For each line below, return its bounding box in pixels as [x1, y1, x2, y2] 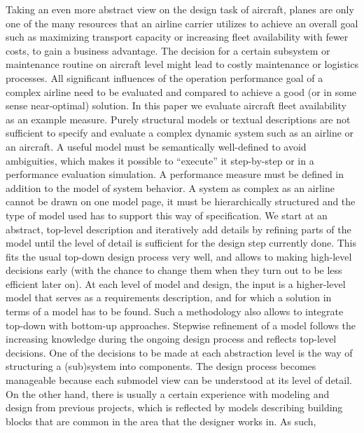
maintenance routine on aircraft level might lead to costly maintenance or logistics [6, 57, 358, 71]
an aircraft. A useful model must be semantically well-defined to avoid [6, 139, 307, 153]
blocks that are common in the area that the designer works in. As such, [6, 413, 316, 428]
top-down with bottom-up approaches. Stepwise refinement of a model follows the [6, 317, 356, 332]
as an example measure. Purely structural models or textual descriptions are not [6, 111, 351, 126]
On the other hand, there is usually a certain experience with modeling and [6, 386, 330, 401]
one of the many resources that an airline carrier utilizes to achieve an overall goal [6, 15, 358, 30]
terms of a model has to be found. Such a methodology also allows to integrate [6, 304, 344, 319]
